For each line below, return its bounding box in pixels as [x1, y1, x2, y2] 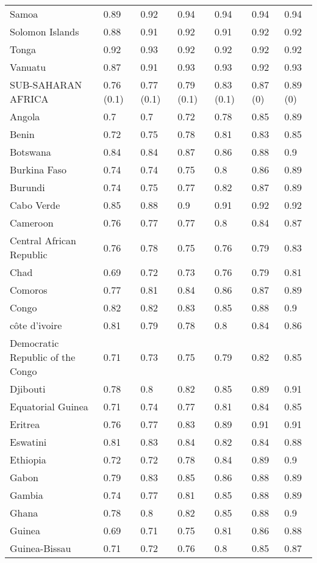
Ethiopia [10, 452, 46, 467]
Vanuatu [10, 60, 46, 74]
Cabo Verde [10, 198, 60, 212]
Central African [10, 233, 76, 247]
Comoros [10, 283, 48, 297]
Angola [10, 109, 40, 123]
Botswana [10, 145, 51, 159]
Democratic [10, 336, 59, 350]
